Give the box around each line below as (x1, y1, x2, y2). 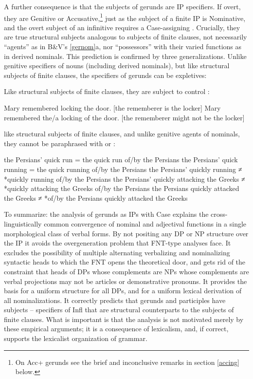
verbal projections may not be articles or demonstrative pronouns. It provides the (4, 276, 247, 286)
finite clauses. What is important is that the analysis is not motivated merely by (4, 314, 244, 324)
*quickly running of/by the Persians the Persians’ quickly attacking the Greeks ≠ (4, 173, 245, 184)
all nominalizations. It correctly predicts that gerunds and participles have (4, 295, 226, 305)
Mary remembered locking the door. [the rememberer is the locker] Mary (4, 103, 221, 113)
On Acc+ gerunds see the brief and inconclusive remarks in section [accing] (15, 357, 239, 367)
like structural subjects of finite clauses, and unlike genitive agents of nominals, (4, 129, 240, 139)
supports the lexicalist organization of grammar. (4, 333, 147, 343)
